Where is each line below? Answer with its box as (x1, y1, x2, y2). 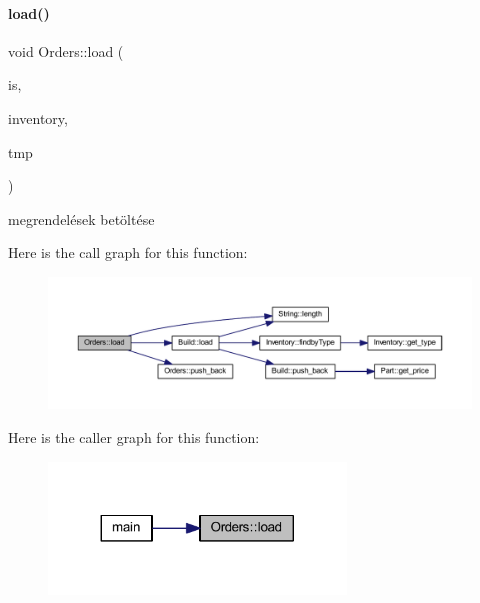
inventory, (8, 107, 68, 128)
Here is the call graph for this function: (8, 242, 248, 263)
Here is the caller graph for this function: (8, 427, 260, 448)
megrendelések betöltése (8, 208, 155, 229)
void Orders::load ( (8, 40, 124, 61)
